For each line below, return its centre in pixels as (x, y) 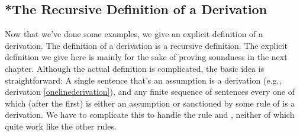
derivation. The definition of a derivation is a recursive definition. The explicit (146, 45)
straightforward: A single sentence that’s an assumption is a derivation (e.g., (143, 80)
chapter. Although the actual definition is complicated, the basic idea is (135, 68)
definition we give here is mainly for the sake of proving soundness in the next (146, 57)
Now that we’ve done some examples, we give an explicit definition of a (134, 34)
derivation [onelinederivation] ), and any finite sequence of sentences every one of (150, 92)
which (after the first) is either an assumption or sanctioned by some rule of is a (150, 103)
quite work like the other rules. (61, 126)
